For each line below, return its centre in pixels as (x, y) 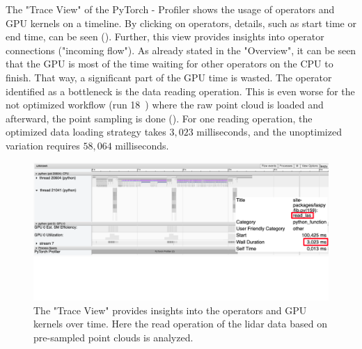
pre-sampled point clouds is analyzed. (113, 338)
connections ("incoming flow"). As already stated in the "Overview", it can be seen (181, 50)
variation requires (43, 145)
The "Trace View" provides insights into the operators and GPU (170, 310)
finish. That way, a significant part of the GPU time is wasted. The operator (169, 77)
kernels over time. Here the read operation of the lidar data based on (180, 324)
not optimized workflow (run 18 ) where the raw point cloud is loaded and (165, 105)
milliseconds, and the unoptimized (269, 132)
